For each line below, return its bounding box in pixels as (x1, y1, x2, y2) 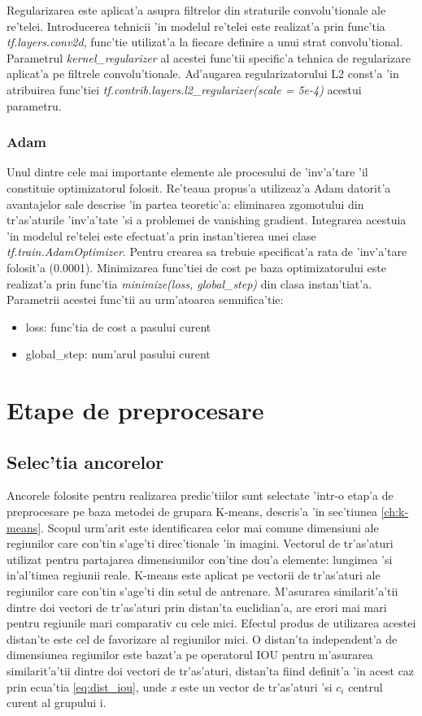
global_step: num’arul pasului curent (25, 345, 211, 362)
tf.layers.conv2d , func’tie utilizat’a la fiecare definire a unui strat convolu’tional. (7, 33, 403, 50)
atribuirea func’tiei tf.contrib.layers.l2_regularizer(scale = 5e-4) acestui (7, 80, 362, 98)
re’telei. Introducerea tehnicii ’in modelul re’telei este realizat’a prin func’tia (7, 17, 385, 34)
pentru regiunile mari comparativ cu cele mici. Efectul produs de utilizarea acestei (7, 614, 416, 631)
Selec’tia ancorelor (7, 449, 164, 474)
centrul (348, 678, 383, 695)
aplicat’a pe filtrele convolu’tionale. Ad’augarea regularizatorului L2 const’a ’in (7, 65, 399, 82)
